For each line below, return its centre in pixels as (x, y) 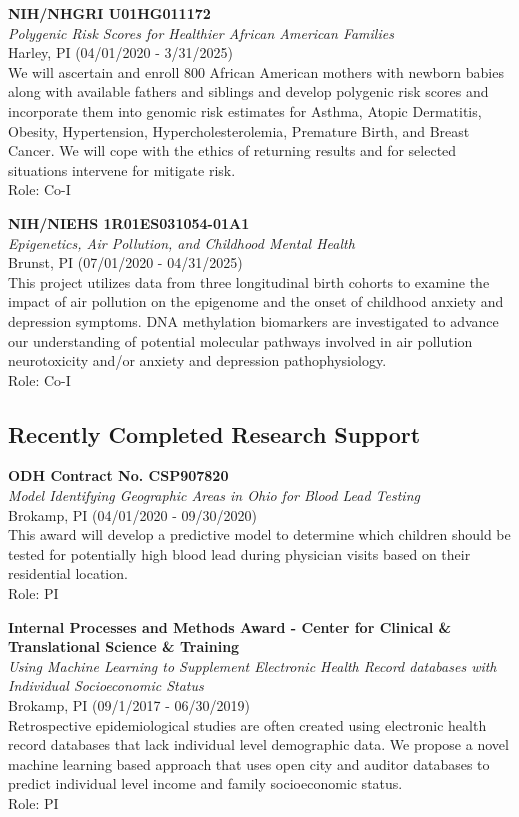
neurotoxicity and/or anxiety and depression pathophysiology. (197, 360)
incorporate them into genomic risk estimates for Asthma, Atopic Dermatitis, (245, 110)
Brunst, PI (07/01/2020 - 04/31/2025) (125, 262)
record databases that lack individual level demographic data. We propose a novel (258, 744)
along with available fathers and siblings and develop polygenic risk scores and (248, 91)
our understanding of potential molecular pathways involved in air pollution (240, 340)
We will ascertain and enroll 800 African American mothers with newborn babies (256, 71)
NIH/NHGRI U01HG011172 (109, 13)
